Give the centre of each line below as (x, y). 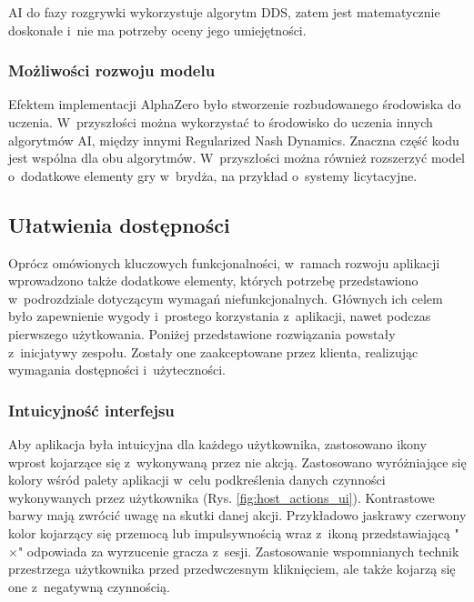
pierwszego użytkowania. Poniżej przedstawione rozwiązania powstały (202, 333)
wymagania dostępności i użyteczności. (117, 370)
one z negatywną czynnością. (89, 586)
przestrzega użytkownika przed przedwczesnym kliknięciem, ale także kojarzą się (232, 569)
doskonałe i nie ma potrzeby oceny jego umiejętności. (157, 30)
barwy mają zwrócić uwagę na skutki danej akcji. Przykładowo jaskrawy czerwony (237, 515)
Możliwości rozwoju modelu (112, 70)
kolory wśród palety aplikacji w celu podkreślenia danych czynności (197, 480)
